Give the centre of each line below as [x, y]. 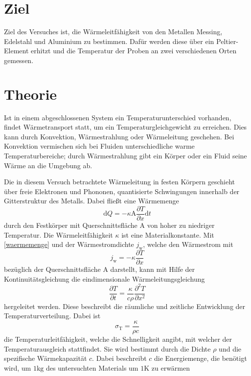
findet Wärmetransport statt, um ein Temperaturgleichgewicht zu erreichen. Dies [125, 127]
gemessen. [19, 60]
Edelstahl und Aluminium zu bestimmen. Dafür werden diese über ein [109, 41]
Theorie [31, 94]
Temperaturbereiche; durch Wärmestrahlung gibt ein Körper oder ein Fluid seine [125, 155]
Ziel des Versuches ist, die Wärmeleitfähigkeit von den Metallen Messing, [113, 32]
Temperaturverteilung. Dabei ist [52, 316]
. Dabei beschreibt [119, 358]
